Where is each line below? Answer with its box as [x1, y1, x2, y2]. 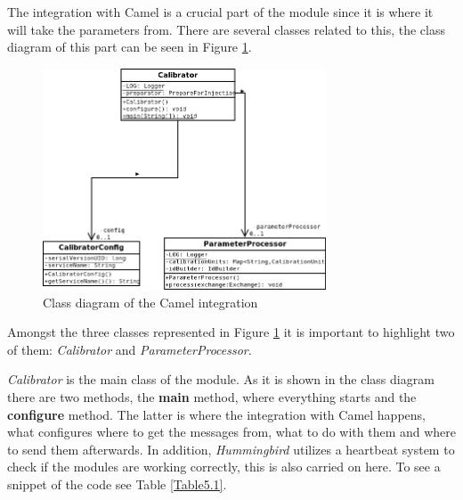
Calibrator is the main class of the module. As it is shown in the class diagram [7, 370, 435, 389]
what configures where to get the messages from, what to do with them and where [7, 422, 457, 441]
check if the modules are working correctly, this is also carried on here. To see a [7, 457, 441, 476]
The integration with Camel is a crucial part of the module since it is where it [7, 3, 434, 20]
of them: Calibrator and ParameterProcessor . [7, 340, 252, 358]
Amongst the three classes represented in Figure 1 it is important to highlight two [7, 323, 455, 341]
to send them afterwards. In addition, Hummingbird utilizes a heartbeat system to [7, 439, 455, 458]
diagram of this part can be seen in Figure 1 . [7, 37, 252, 56]
